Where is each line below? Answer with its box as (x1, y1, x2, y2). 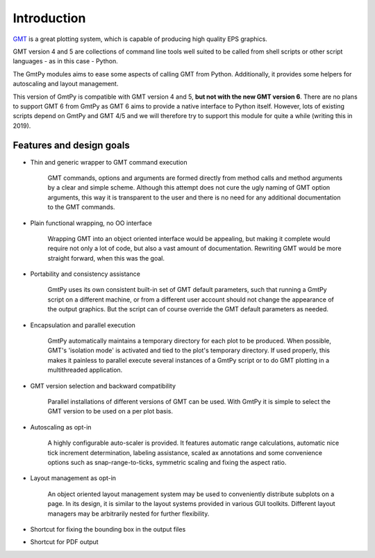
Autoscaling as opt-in (30, 422, 92, 431)
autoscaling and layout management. (12, 80, 119, 88)
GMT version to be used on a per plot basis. (47, 407, 174, 416)
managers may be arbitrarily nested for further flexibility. (47, 509, 210, 518)
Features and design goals (12, 140, 130, 151)
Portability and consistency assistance (30, 270, 140, 278)
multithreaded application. (47, 366, 123, 375)
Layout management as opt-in (30, 474, 117, 482)
